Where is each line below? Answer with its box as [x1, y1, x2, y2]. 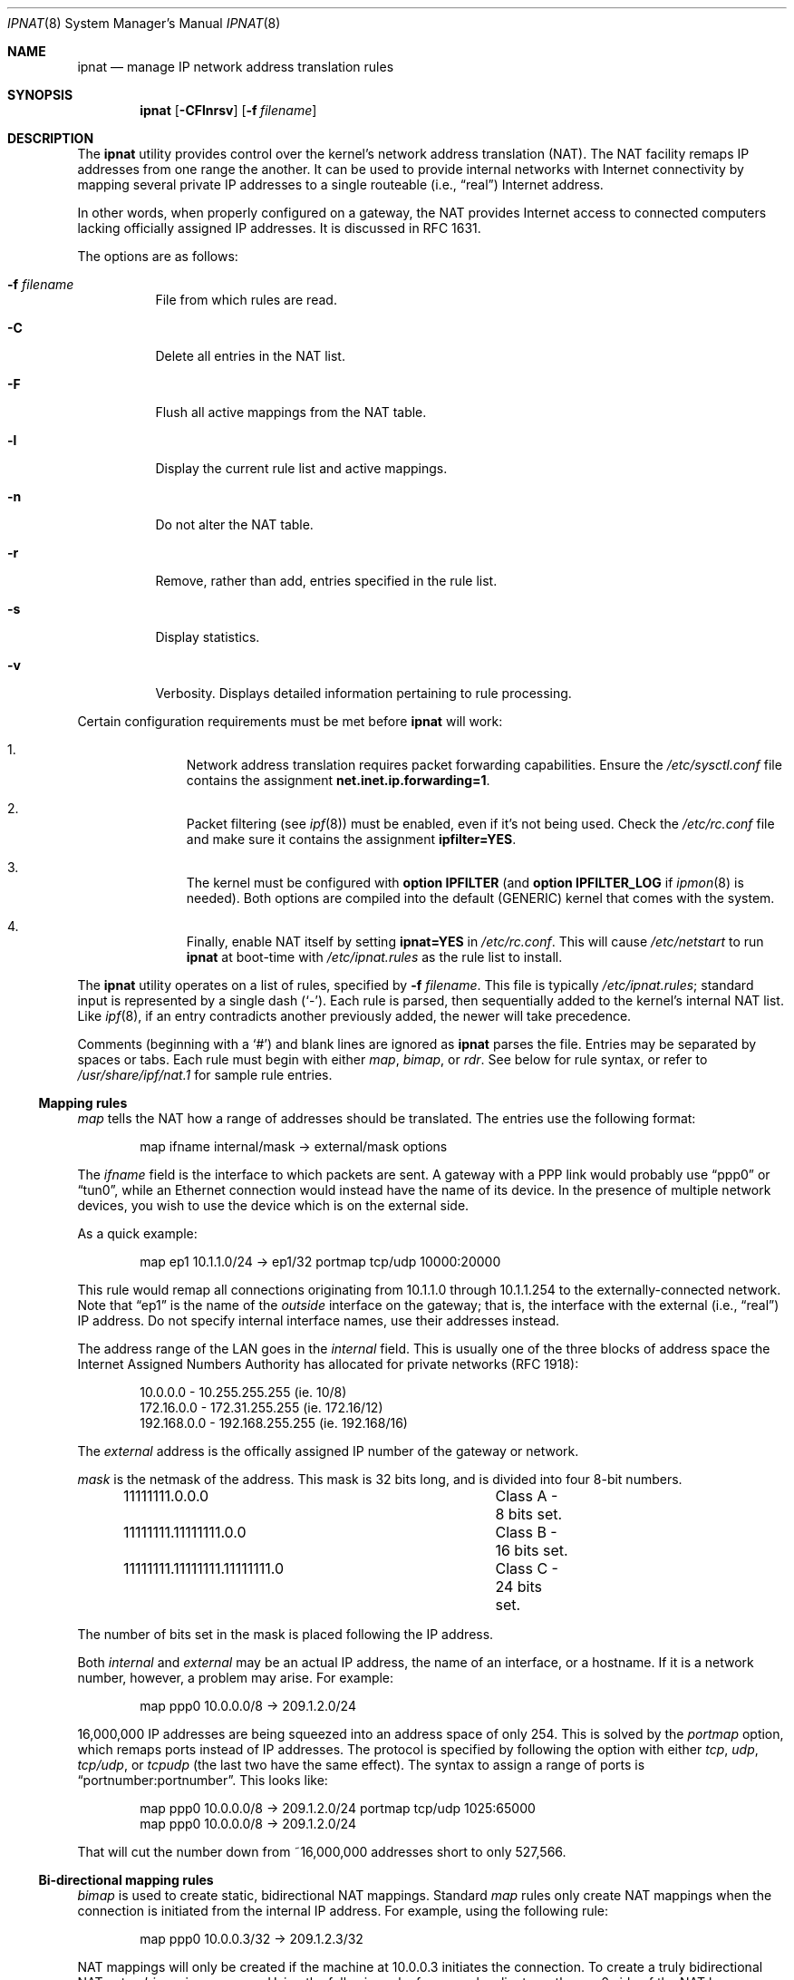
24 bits [495, 1577, 542, 1596]
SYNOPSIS [7, 87, 73, 102]
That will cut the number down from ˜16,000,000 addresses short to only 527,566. [77, 1844, 566, 1859]
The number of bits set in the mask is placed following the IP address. [77, 1626, 494, 1642]
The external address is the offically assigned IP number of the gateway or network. [77, 1443, 579, 1459]
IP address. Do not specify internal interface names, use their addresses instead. [77, 1313, 560, 1328]
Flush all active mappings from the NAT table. [155, 404, 427, 420]
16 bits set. [495, 1541, 568, 1559]
